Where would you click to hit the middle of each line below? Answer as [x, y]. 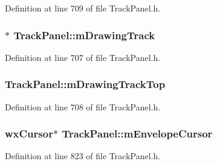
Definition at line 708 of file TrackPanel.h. [83, 106]
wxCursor [29, 134]
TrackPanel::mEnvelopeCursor [137, 134]
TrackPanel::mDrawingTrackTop [85, 84]
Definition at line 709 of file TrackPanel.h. [83, 8]
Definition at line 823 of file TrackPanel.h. [83, 156]
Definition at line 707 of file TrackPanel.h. [83, 57]
